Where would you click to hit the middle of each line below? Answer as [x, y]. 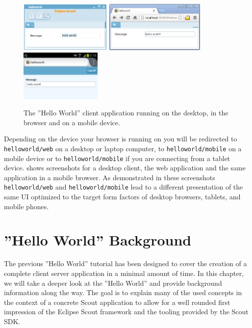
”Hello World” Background [98, 240]
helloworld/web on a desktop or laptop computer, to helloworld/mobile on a [123, 148]
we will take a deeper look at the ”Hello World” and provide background [113, 283]
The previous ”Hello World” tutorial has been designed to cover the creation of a [126, 263]
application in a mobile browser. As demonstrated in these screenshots [110, 177]
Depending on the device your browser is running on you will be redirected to [121, 139]
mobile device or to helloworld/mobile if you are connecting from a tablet [117, 158]
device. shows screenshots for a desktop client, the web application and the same [125, 168]
